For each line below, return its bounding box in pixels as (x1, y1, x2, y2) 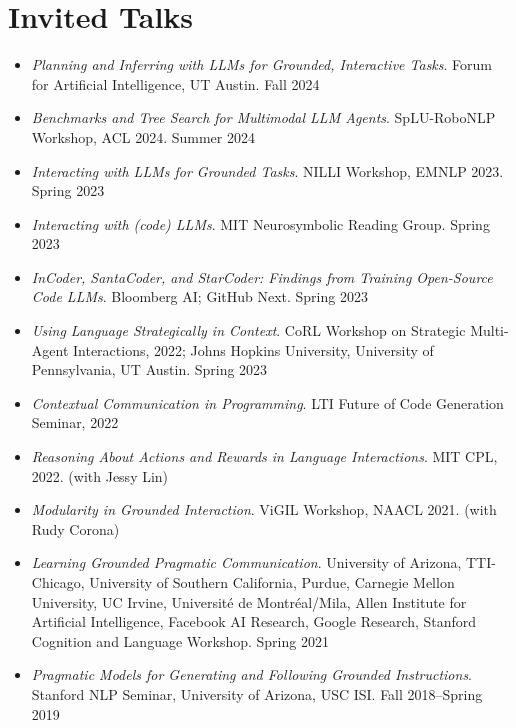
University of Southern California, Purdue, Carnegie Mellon (89, 572, 455, 592)
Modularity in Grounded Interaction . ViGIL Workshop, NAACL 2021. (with (31, 499, 497, 520)
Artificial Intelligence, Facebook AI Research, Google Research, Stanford (31, 611, 477, 632)
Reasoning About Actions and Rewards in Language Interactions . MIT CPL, (31, 446, 498, 467)
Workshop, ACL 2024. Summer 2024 (31, 126, 255, 147)
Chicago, (31, 572, 85, 592)
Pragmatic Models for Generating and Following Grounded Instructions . (31, 664, 473, 685)
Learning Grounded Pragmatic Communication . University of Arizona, (31, 552, 462, 573)
